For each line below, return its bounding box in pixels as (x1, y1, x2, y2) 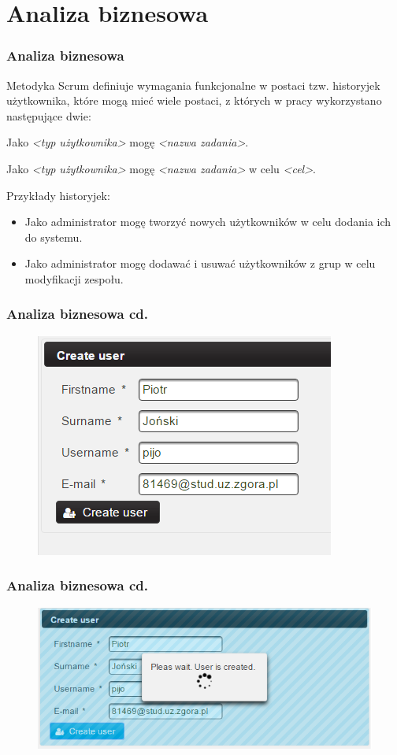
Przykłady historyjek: (6, 187, 110, 203)
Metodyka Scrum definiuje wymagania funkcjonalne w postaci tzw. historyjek (6, 76, 380, 93)
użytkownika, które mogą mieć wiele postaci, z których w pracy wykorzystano (6, 92, 382, 109)
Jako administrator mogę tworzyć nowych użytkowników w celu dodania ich (24, 213, 391, 230)
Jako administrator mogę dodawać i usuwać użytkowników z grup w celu (24, 255, 376, 272)
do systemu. (24, 228, 83, 245)
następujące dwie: (6, 107, 91, 124)
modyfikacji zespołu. (24, 270, 124, 287)
